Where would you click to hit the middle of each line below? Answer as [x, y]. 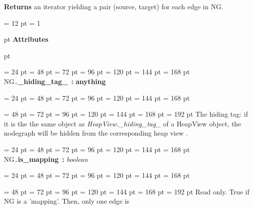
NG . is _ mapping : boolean [46, 159]
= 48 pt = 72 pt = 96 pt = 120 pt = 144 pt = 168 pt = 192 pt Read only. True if [127, 191]
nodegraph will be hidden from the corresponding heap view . [96, 133]
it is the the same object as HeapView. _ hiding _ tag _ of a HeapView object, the [123, 123]
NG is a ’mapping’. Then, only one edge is [67, 201]
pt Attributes [26, 39]
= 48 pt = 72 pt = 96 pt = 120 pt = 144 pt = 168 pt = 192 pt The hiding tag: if [126, 114]
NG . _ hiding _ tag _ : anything [55, 81]
